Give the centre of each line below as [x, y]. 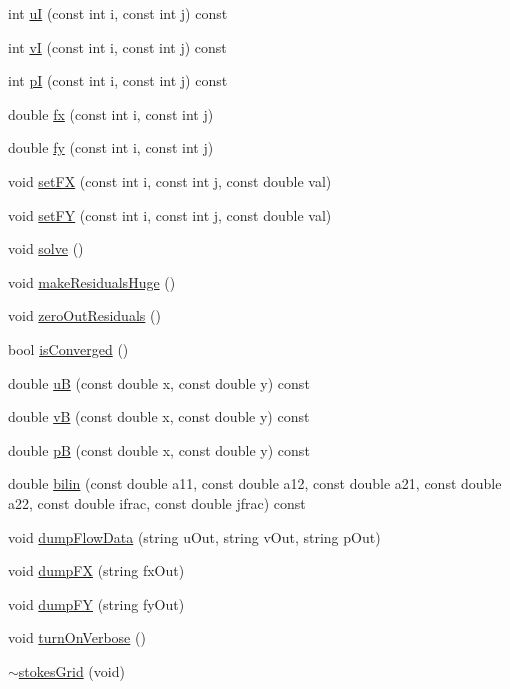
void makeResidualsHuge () [92, 281]
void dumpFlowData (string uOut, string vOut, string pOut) [194, 536]
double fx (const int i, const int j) [111, 113]
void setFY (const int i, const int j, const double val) [170, 214]
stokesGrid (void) [71, 670]
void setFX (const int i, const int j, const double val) [170, 180]
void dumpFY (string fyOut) [96, 603]
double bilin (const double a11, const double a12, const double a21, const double [255, 483]
